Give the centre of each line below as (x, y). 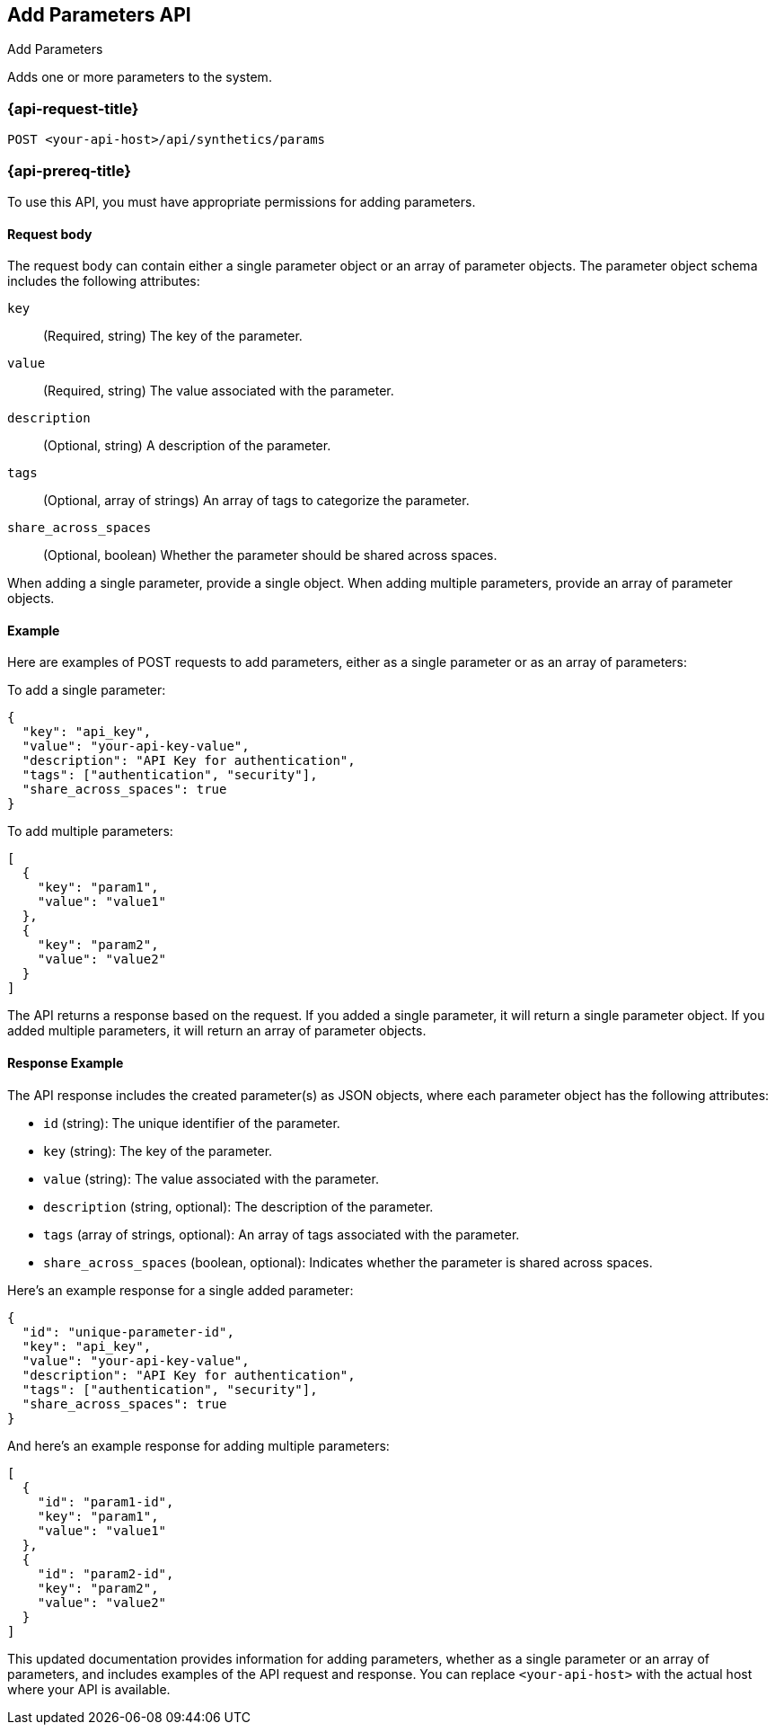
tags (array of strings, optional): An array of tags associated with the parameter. (282, 1234)
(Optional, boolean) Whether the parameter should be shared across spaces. (270, 555)
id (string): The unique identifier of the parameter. (192, 1123)
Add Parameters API (99, 15)
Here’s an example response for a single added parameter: (181, 1290)
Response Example (66, 1062)
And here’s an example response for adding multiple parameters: (198, 1445)
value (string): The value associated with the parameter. (211, 1178)
